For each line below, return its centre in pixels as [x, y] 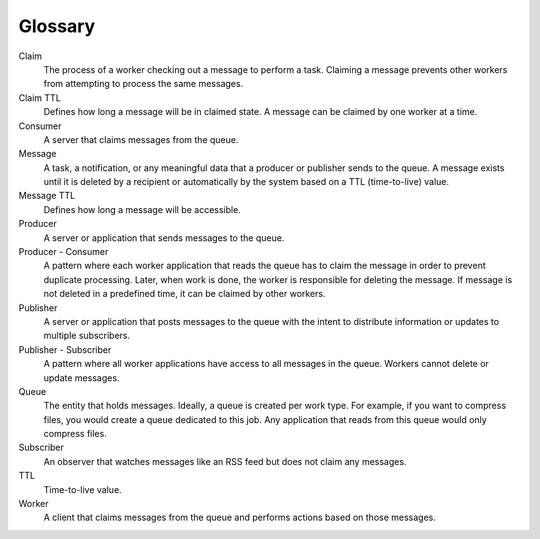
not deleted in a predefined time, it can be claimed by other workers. [184, 294]
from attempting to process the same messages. [143, 84]
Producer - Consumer [63, 252]
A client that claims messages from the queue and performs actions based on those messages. [240, 517]
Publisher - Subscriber [65, 349]
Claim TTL [40, 97]
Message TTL [47, 196]
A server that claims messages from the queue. [141, 139]
